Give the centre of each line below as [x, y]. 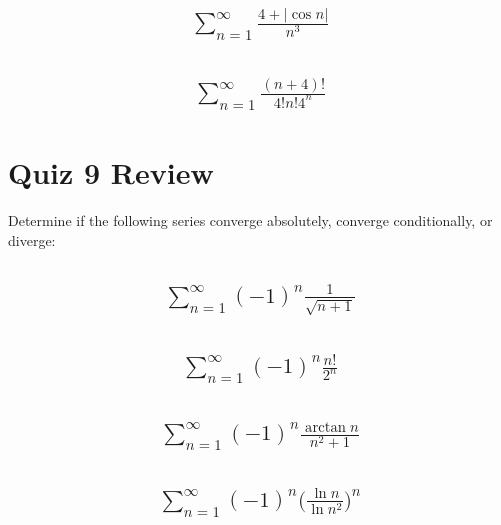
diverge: [32, 239]
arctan [325, 427]
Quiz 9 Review [111, 172]
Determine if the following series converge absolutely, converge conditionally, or [250, 220]
